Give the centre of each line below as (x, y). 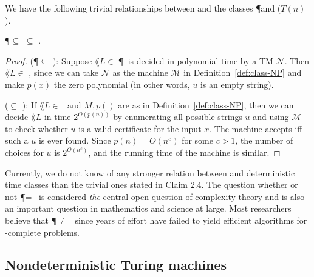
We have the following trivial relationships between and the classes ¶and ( (143, 8)
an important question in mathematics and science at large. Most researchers (148, 208)
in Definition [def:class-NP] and (243, 72)
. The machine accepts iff (256, 128)
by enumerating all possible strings (178, 117)
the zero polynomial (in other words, (122, 84)
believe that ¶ (31, 220)
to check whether (36, 128)
